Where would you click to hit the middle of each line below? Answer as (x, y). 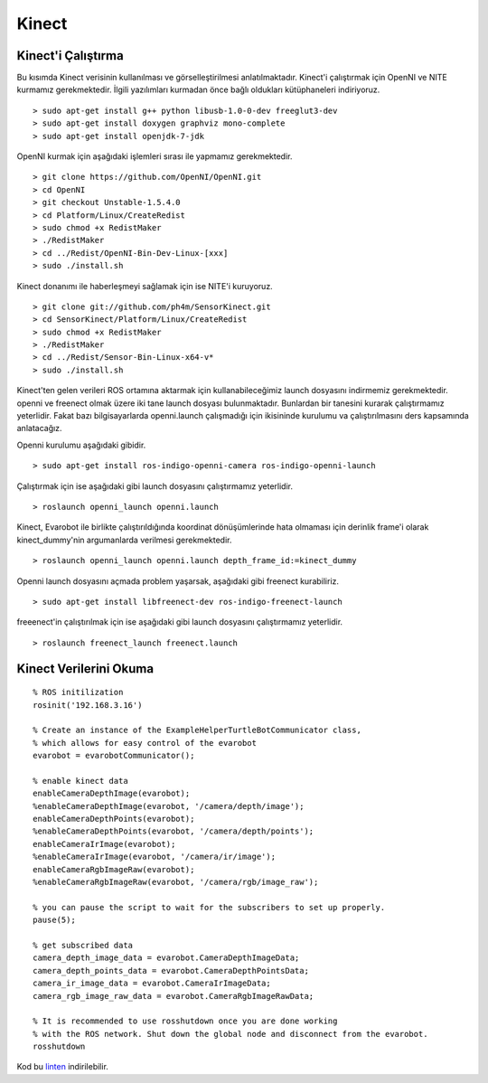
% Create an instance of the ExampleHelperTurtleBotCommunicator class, (197, 730)
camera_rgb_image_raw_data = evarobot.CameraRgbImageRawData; (174, 996)
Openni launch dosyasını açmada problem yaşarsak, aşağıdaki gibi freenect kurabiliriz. (178, 581)
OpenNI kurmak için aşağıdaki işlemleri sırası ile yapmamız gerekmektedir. (155, 156)
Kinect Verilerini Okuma (85, 669)
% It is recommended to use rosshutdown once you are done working (185, 1021)
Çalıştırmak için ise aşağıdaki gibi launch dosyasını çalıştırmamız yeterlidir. (155, 486)
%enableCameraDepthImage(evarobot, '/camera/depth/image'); (169, 806)
